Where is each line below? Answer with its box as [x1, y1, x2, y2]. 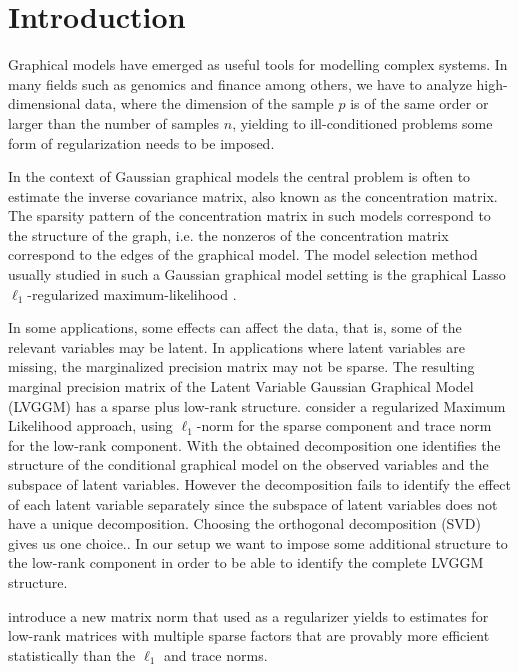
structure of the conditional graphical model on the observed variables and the [8, 454, 489, 475]
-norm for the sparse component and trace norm [196, 415, 492, 436]
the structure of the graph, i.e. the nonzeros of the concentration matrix [8, 224, 449, 245]
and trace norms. [163, 644, 268, 665]
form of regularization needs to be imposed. [8, 132, 275, 153]
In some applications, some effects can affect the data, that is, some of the [8, 317, 462, 338]
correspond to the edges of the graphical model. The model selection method [8, 244, 478, 265]
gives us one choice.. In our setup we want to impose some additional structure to [8, 532, 508, 553]
